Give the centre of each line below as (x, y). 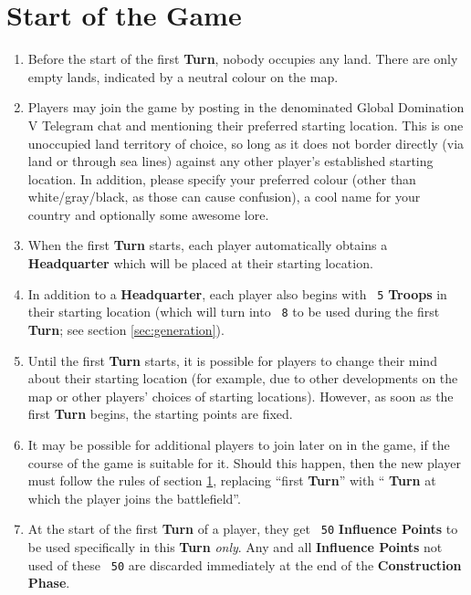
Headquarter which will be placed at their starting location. (200, 263)
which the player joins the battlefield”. (134, 498)
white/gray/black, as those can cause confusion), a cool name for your (224, 197)
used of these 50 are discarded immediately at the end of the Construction (245, 564)
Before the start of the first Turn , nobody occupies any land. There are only (243, 59)
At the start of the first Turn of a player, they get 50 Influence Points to (243, 529)
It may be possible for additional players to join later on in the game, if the (239, 444)
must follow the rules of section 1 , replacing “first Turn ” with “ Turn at (232, 480)
